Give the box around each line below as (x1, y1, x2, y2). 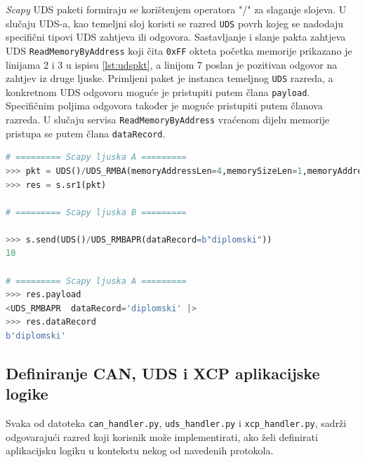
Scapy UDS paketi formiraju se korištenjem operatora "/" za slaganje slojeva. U (6, 2, 347, 16)
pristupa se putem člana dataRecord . (6, 125, 166, 140)
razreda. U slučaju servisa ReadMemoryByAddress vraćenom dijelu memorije (6, 112, 330, 126)
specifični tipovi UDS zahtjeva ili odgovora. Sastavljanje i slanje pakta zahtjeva (6, 29, 346, 44)
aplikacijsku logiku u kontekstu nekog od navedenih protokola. (6, 443, 274, 458)
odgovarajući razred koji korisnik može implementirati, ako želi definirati (6, 429, 318, 444)
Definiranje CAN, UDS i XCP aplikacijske (6, 362, 320, 384)
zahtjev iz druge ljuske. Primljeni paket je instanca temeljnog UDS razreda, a (6, 71, 333, 86)
